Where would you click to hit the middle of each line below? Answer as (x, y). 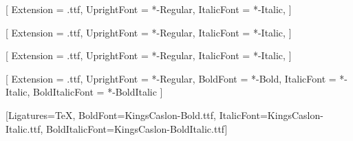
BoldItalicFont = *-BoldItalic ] (98, 92)
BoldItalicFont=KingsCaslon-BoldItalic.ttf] (137, 128)
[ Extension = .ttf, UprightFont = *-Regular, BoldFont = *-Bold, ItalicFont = (171, 78)
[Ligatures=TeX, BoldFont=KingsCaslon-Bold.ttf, (111, 115)
